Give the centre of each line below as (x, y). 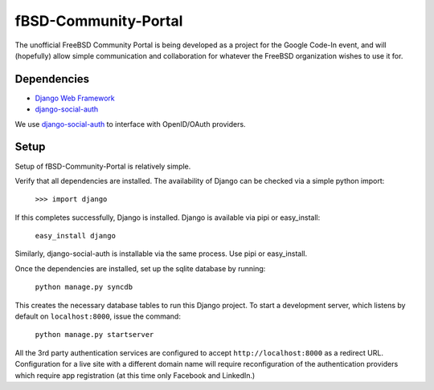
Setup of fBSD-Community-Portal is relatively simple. (103, 166)
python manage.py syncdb (84, 287)
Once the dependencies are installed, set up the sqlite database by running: (140, 268)
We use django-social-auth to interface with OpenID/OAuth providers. (130, 124)
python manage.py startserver (94, 335)
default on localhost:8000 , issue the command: (98, 316)
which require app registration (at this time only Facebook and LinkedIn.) (135, 375)
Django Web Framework (75, 98)
